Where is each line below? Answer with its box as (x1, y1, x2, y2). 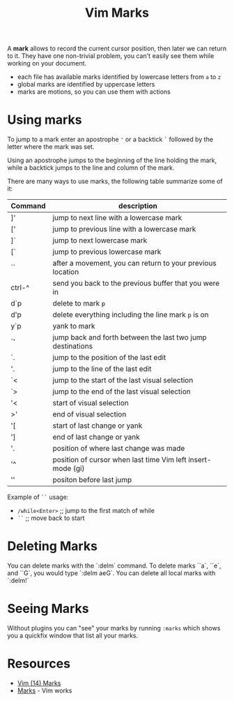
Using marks (7, 112, 82, 128)
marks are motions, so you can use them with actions (17, 87, 171, 96)
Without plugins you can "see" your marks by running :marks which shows (7, 624, 221, 632)
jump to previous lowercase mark (52, 247, 162, 256)
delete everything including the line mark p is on (52, 310, 209, 319)
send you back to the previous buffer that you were (52, 278, 220, 288)
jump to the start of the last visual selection (52, 375, 194, 385)
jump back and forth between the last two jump (52, 333, 207, 342)
